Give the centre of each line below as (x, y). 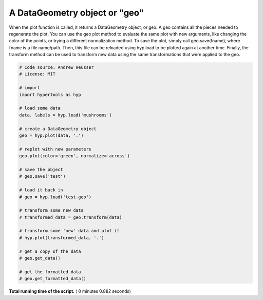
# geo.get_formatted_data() (53, 279)
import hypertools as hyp (50, 94)
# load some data (40, 108)
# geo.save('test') (42, 176)
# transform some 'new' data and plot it (69, 231)
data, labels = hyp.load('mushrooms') (66, 115)
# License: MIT (37, 74)
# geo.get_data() (40, 258)
